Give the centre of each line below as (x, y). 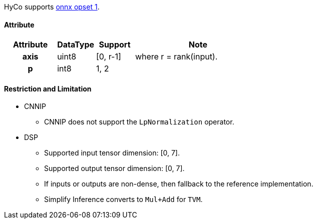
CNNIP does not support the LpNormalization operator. (139, 122)
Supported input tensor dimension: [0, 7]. (112, 153)
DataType (76, 45)
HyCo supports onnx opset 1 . (52, 7)
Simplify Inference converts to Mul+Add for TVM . (123, 199)
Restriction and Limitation (48, 88)
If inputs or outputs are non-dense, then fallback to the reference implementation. (179, 184)
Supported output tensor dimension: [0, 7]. (114, 168)
